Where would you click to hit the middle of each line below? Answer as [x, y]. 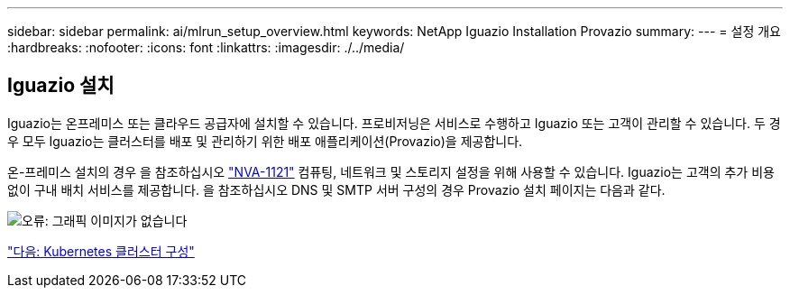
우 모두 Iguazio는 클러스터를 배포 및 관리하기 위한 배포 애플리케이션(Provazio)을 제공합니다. [265, 141]
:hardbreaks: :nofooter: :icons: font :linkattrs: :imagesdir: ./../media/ [206, 47]
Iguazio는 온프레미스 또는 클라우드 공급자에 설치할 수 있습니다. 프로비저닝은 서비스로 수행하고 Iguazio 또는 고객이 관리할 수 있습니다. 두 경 [394, 123]
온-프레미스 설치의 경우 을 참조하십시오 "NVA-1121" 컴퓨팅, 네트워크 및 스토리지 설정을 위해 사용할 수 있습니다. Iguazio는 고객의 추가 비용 [391, 171]
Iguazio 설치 [61, 86]
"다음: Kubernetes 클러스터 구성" [101, 251]
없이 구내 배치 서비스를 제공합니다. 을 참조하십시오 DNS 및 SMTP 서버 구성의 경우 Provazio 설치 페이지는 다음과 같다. [336, 189]
